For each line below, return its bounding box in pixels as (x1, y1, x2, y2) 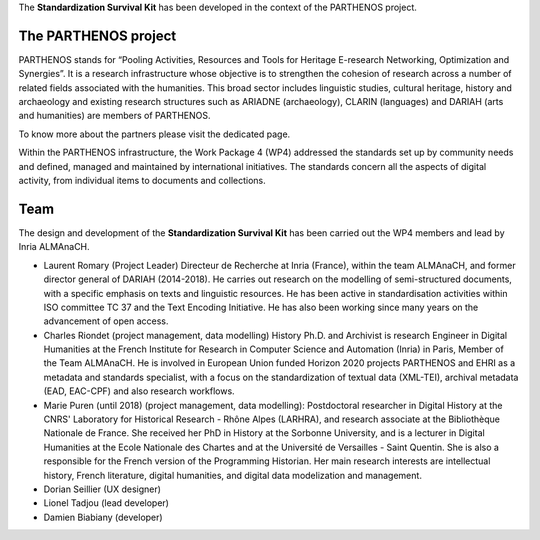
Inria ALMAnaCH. (18, 241, 90, 253)
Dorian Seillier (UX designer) (43, 483, 162, 495)
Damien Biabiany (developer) (43, 511, 164, 523)
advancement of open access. (43, 315, 169, 327)
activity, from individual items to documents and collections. (18, 175, 267, 187)
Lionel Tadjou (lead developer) (43, 497, 170, 509)
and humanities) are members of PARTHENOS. (18, 110, 211, 122)
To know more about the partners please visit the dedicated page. (18, 128, 291, 140)
